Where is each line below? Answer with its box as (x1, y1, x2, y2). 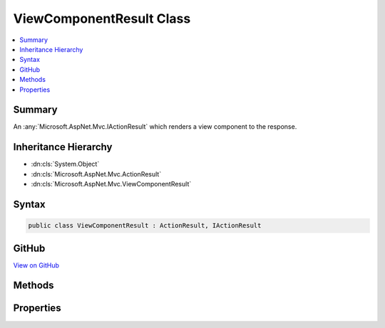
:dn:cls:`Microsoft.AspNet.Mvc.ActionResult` (31, 169, 162, 178)
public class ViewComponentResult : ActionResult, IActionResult (28, 221, 262, 230)
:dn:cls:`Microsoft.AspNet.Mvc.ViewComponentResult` (31, 180, 192, 189)
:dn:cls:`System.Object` (31, 160, 100, 169)
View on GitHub (13, 260, 60, 270)
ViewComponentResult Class (13, 11, 191, 26)
